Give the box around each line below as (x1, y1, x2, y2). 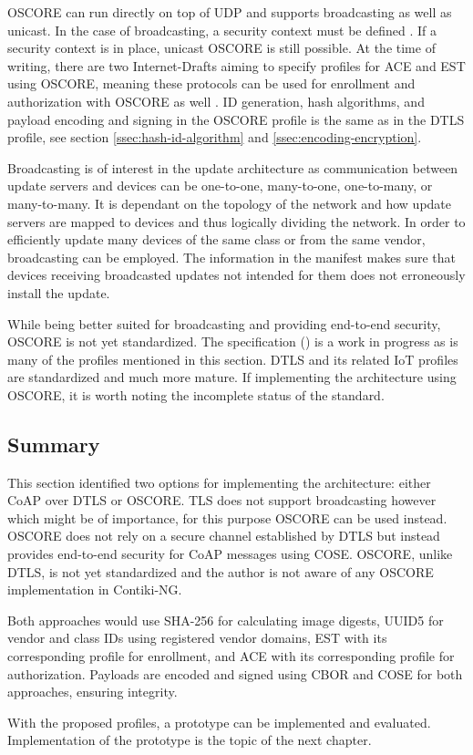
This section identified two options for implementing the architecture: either (7, 472, 431, 491)
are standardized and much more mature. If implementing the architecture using (7, 367, 457, 387)
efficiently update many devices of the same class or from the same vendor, (7, 230, 426, 249)
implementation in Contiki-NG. (7, 580, 182, 599)
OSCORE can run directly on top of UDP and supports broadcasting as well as (7, 3, 452, 21)
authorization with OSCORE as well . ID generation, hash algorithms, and (7, 91, 425, 110)
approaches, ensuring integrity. (7, 682, 178, 701)
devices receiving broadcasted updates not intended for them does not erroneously (7, 265, 466, 284)
